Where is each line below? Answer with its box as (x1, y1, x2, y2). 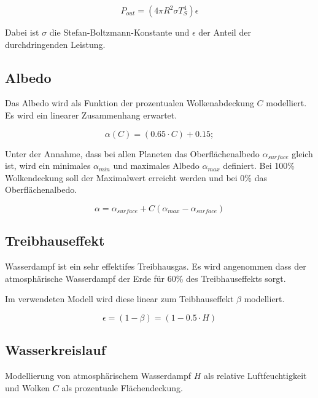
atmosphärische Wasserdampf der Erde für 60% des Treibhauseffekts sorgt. (5, 271, 286, 284)
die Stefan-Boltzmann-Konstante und (49, 26, 190, 38)
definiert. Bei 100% (223, 159, 295, 172)
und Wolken (5, 381, 50, 394)
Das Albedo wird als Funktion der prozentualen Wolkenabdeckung (5, 96, 254, 109)
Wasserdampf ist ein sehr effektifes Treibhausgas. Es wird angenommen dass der (5, 260, 306, 273)
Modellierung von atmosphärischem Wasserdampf (5, 369, 192, 382)
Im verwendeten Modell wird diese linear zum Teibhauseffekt (5, 292, 234, 305)
